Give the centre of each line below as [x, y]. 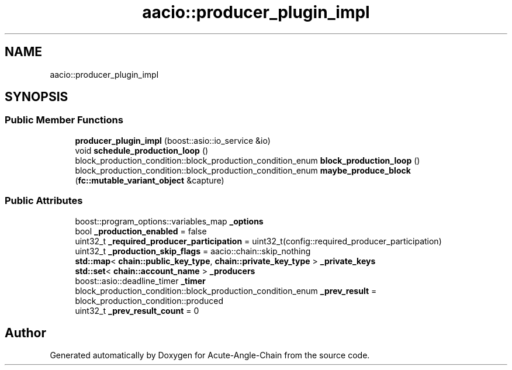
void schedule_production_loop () [142, 150]
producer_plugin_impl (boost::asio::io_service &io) [173, 140]
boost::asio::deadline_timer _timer [140, 281]
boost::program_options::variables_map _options [169, 221]
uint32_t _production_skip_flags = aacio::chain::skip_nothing [193, 251]
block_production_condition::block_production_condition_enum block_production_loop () [248, 160]
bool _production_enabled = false [141, 231]
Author [25, 333]
